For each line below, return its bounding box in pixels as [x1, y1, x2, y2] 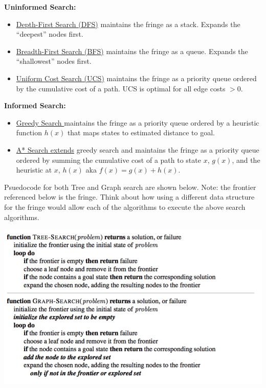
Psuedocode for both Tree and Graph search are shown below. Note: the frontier [4, 181, 256, 192]
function [16, 127, 42, 138]
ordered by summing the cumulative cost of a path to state [16, 154, 201, 165]
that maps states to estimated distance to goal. [67, 127, 215, 138]
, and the [232, 154, 260, 165]
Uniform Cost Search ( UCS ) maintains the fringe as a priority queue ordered [16, 72, 257, 83]
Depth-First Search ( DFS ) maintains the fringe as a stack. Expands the [16, 18, 240, 29]
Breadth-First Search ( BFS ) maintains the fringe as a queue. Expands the [16, 45, 248, 56]
